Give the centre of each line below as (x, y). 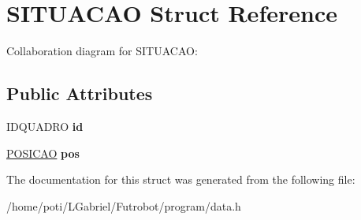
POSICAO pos (43, 153)
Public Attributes (80, 93)
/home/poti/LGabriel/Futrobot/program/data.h (124, 205)
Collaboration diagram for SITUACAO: (102, 51)
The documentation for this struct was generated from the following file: (181, 179)
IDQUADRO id (45, 126)
